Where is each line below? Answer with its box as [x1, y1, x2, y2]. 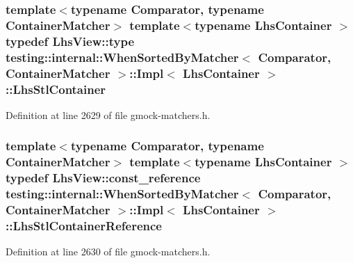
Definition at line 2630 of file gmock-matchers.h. [6, 244, 211, 259]
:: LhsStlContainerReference [6, 216, 162, 234]
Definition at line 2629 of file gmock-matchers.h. [6, 107, 211, 122]
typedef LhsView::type [6, 32, 135, 49]
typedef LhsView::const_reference [6, 169, 201, 186]
